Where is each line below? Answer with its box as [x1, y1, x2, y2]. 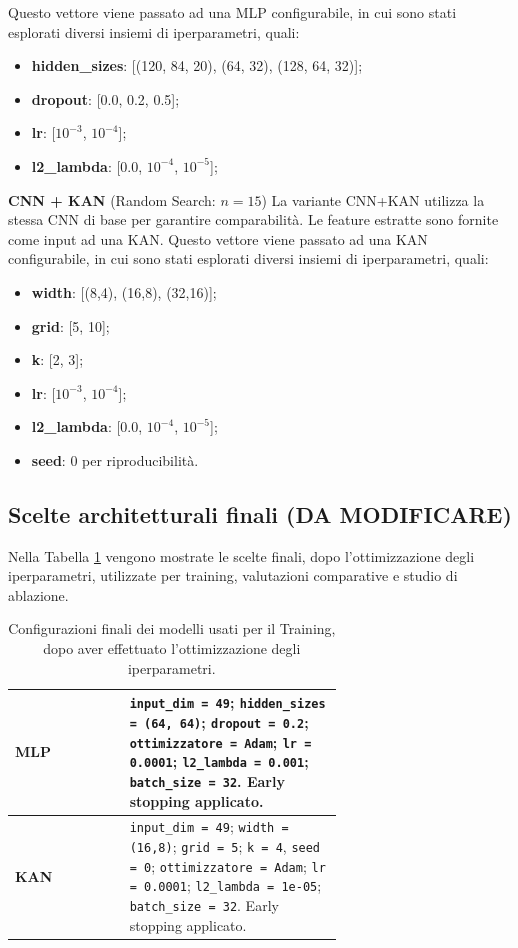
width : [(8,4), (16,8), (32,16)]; [31, 281, 217, 302]
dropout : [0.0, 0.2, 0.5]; [31, 88, 180, 109]
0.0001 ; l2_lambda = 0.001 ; [129, 751, 309, 772]
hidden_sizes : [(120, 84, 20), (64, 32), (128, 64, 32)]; [31, 55, 363, 76]
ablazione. [8, 584, 69, 605]
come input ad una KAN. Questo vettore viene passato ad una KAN [8, 228, 428, 249]
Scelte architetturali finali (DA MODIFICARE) [8, 498, 512, 529]
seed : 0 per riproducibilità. [31, 449, 199, 470]
